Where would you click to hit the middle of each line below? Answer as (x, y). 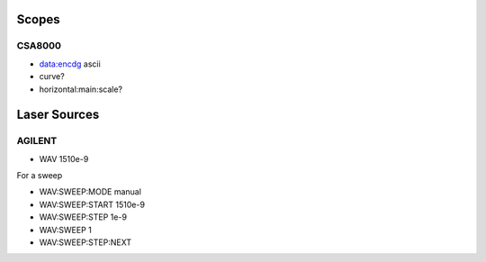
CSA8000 (39, 46)
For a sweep (40, 176)
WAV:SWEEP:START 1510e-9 (92, 204)
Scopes (38, 19)
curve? (52, 77)
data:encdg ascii (70, 64)
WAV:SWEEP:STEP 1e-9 (83, 217)
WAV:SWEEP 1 (65, 230)
